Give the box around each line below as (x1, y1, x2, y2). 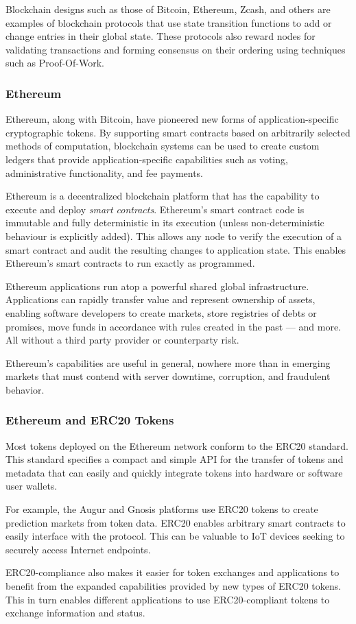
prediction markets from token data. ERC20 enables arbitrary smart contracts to (5, 515, 346, 529)
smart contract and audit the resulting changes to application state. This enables (5, 242, 346, 256)
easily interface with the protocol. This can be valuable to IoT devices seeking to (5, 529, 345, 543)
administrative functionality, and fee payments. (5, 165, 204, 180)
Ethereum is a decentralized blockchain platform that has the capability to (5, 189, 320, 203)
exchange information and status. (5, 605, 145, 620)
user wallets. (5, 479, 58, 493)
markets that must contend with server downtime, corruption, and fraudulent (5, 369, 331, 383)
